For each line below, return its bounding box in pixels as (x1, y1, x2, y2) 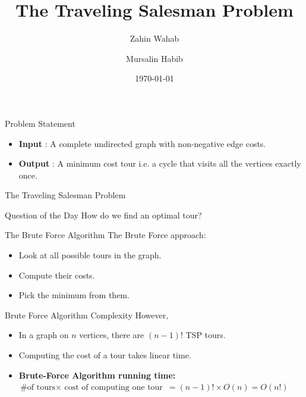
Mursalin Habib (126, 52, 183, 64)
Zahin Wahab (130, 32, 179, 45)
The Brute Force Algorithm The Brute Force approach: (5, 229, 206, 241)
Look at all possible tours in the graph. (18, 249, 162, 261)
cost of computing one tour (64, 383, 163, 392)
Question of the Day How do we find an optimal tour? (5, 208, 202, 221)
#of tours (20, 383, 55, 392)
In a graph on (18, 329, 69, 341)
